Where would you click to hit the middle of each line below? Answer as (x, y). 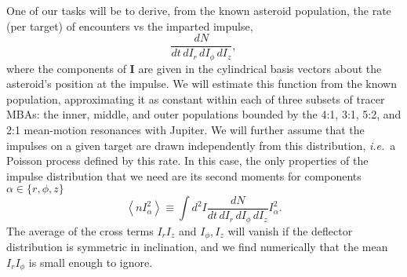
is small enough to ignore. (91, 262)
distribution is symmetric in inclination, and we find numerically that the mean (197, 246)
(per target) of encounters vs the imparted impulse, (130, 26)
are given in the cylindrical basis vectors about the (260, 68)
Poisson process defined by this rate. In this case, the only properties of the (187, 160)
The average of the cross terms (80, 230)
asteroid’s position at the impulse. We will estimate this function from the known (202, 84)
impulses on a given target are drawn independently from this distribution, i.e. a (201, 145)
